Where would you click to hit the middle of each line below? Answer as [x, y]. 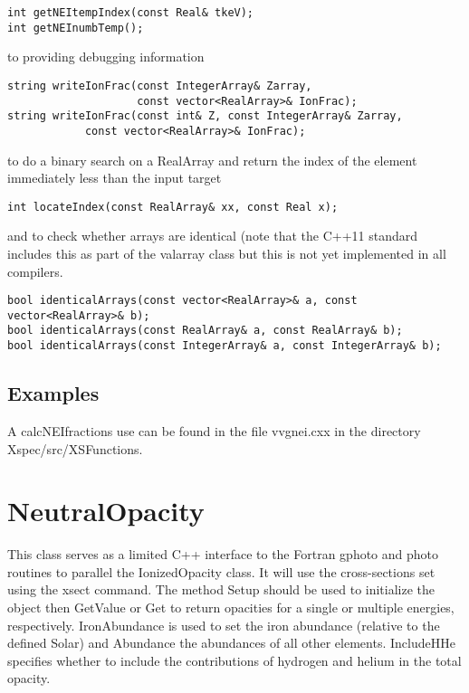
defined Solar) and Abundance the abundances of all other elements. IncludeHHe [231, 643]
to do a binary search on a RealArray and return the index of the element [212, 160]
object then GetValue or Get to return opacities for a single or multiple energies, [231, 608]
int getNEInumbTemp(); [76, 28]
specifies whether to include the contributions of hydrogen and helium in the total [234, 660]
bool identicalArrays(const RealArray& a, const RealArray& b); [205, 331]
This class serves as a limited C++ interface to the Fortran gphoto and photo [223, 554]
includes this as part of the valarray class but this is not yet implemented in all [227, 253]
